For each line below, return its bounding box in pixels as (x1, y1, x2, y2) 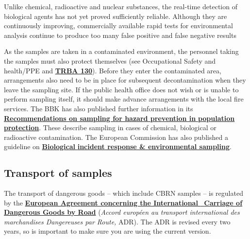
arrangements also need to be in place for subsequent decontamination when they (4, 75, 246, 85)
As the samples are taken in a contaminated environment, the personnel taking (4, 46, 239, 56)
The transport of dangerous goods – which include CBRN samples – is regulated (4, 188, 243, 198)
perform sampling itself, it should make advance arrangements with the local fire (4, 94, 244, 104)
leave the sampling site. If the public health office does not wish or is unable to (4, 84, 239, 94)
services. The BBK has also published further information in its (4, 103, 193, 113)
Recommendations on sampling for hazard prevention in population (4, 113, 235, 123)
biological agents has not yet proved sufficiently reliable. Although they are (4, 11, 227, 21)
